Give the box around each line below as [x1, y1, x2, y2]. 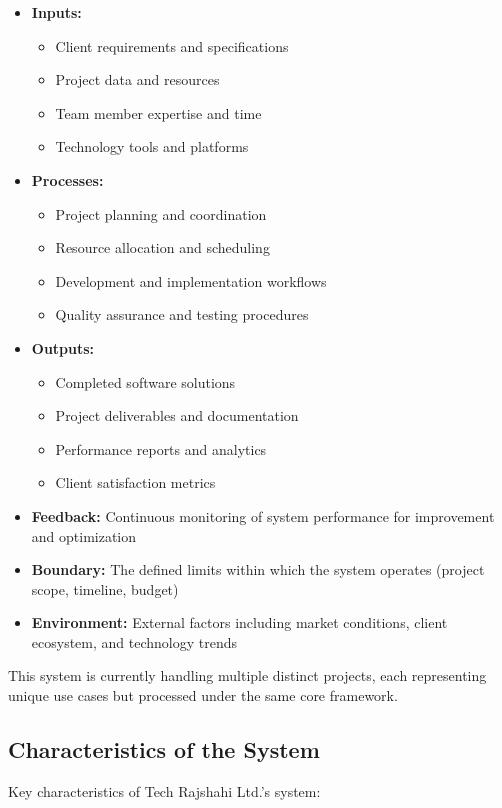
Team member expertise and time [55, 102, 262, 123]
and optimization [31, 525, 137, 546]
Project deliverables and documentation [55, 405, 299, 426]
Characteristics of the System [8, 734, 320, 765]
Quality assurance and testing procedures [55, 304, 309, 325]
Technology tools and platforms [55, 136, 249, 157]
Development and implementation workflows [55, 270, 327, 291]
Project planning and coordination [55, 203, 267, 224]
